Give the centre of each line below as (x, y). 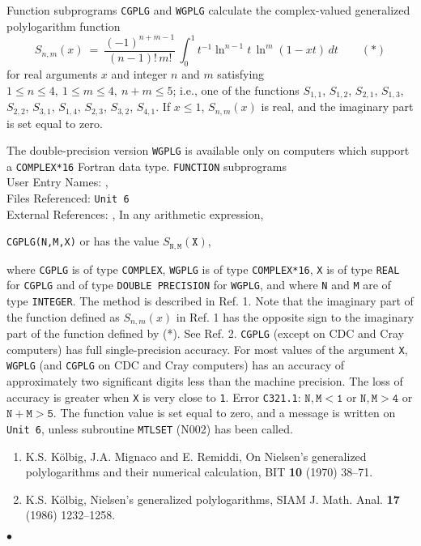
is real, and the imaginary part (337, 107)
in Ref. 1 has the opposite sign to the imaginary (295, 316)
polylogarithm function (64, 26)
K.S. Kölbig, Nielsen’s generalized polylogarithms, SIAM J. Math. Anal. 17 (213, 499)
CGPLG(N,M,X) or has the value (83, 241)
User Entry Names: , (57, 182)
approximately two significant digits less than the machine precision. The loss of (205, 381)
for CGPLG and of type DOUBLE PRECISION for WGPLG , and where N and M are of (199, 285)
